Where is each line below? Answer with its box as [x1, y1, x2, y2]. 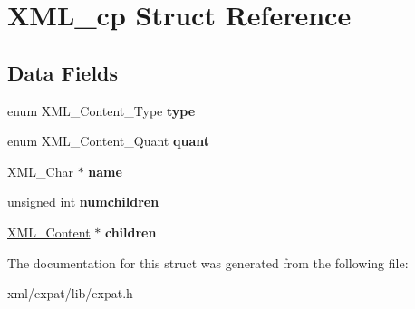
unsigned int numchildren [7, 192, 159, 211]
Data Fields [7, 58, 119, 86]
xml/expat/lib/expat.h [7, 284, 133, 303]
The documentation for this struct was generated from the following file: [7, 253, 409, 272]
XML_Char [7, 161, 73, 180]
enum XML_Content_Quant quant [7, 131, 210, 150]
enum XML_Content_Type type [7, 101, 196, 120]
